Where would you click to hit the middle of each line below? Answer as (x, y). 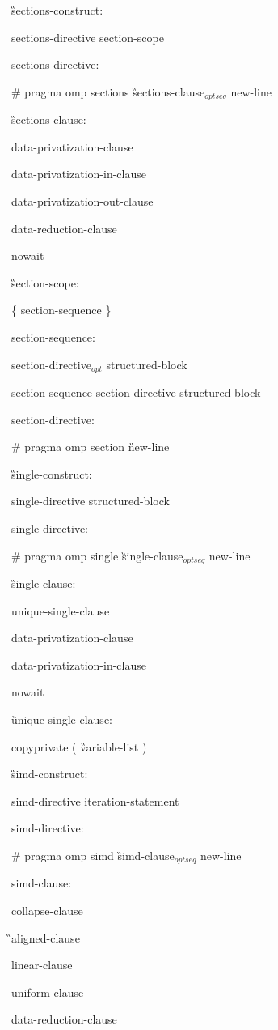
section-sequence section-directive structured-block (136, 392)
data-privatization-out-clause (82, 201)
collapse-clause (47, 911)
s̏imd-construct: (50, 774)
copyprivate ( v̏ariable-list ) (79, 746)
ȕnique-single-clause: (62, 719)
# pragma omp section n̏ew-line (91, 447)
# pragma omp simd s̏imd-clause (93, 855)
